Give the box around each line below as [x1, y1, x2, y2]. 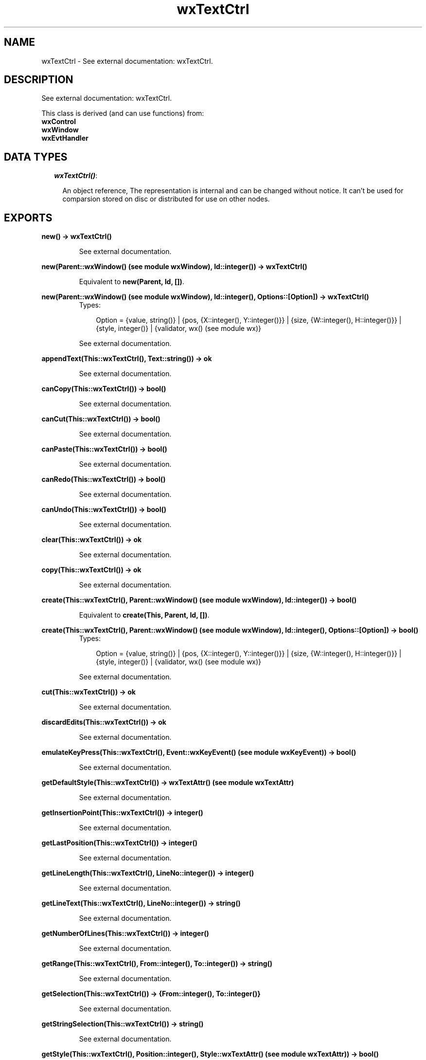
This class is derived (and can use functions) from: [41, 109, 204, 118]
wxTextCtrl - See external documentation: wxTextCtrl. [41, 56, 213, 65]
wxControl [41, 117, 76, 126]
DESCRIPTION [4, 73, 73, 86]
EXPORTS [4, 211, 53, 224]
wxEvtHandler [41, 134, 89, 143]
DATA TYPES [4, 150, 68, 163]
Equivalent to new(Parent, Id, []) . [79, 277, 184, 286]
